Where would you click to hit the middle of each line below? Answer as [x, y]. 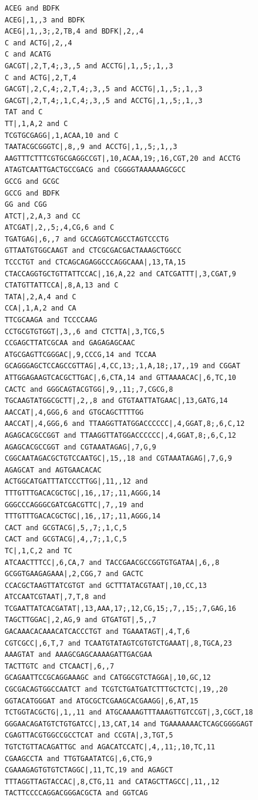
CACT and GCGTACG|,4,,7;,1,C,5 [66, 539]
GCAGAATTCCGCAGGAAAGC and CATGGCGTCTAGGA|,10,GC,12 [108, 678]
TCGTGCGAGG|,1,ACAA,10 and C [62, 135]
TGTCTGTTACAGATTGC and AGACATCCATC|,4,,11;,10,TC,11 [110, 747]
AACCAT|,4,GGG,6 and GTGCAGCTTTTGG [74, 412]
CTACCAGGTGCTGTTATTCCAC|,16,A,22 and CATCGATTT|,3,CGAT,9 [120, 274]
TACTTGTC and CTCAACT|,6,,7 [60, 666]
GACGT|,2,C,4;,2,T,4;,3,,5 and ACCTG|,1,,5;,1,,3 [104, 89]
